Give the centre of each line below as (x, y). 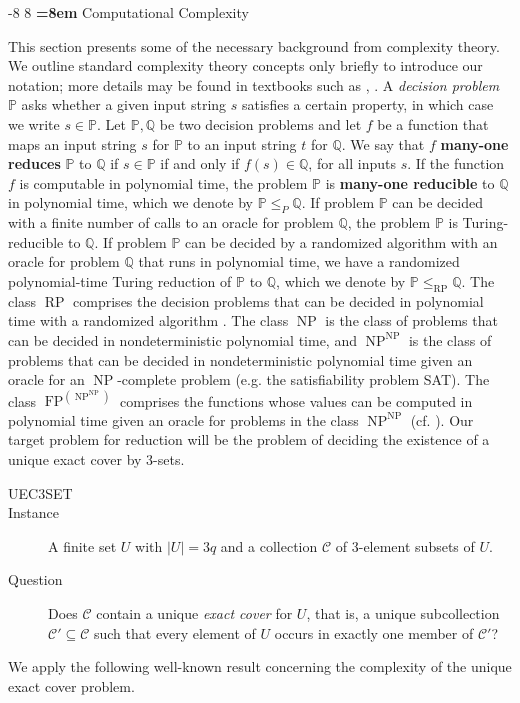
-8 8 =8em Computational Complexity (128, 12)
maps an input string (72, 143)
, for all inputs (352, 163)
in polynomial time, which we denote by (130, 202)
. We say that (383, 143)
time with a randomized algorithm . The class (148, 320)
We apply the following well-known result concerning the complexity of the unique (260, 666)
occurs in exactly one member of (374, 632)
